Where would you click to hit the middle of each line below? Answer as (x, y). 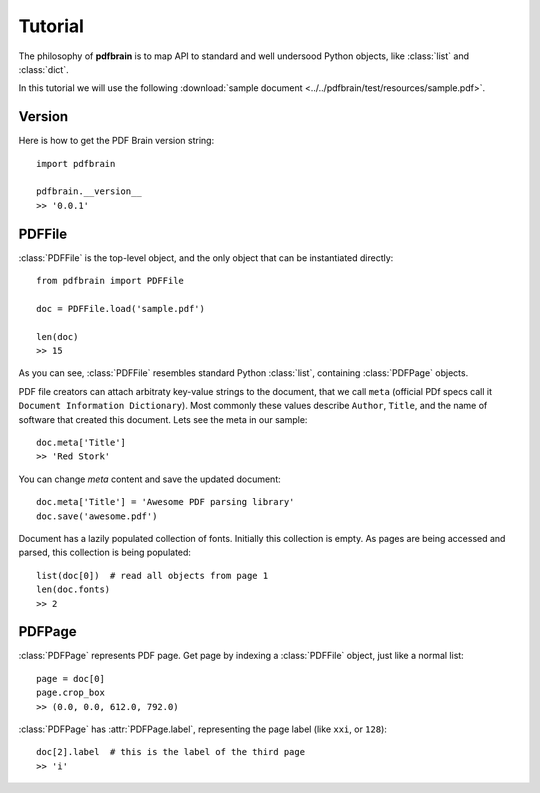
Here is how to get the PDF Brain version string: (116, 141)
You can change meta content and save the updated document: (150, 479)
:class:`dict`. (43, 69)
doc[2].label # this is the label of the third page (170, 752)
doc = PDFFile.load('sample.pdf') (120, 308)
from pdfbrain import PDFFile (110, 281)
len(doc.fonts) (73, 589)
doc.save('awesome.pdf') (97, 516)
